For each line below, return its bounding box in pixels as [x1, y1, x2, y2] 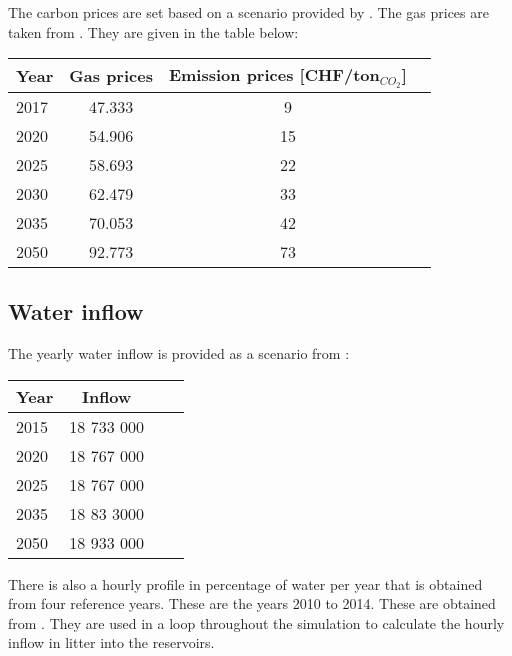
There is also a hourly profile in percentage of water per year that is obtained [8, 573, 483, 594]
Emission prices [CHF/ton [168, 63, 380, 87]
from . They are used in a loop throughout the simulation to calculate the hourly [8, 612, 505, 633]
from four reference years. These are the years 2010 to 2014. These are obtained [8, 593, 496, 614]
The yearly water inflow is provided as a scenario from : [8, 343, 350, 364]
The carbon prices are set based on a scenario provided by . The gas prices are [8, 2, 489, 22]
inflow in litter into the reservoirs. [8, 632, 215, 653]
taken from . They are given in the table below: [8, 21, 299, 42]
